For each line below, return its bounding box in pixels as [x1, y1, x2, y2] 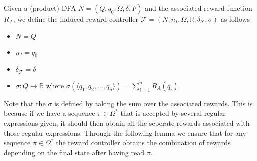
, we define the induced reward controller [13, 14, 138, 24]
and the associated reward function [145, 3, 252, 13]
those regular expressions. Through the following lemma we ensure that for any [4, 127, 246, 138]
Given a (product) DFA [4, 3, 76, 13]
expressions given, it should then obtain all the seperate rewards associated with [4, 118, 250, 128]
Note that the [4, 98, 46, 108]
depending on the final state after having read [4, 147, 144, 157]
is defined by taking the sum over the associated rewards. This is [54, 98, 253, 108]
